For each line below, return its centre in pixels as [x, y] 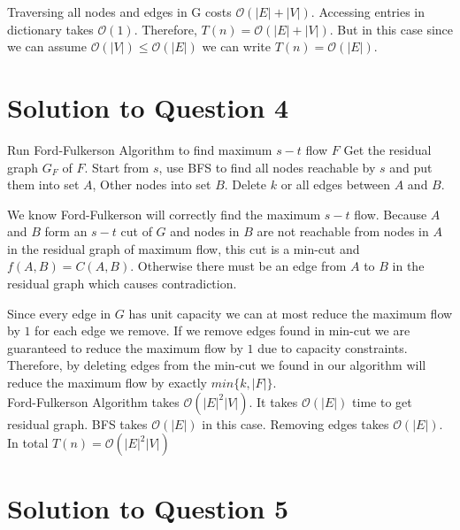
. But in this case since [391, 29]
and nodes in [205, 231]
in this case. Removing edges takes [295, 423]
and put [411, 167]
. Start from [117, 167]
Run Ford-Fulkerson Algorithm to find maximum [140, 149]
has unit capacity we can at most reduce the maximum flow [291, 313]
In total [28, 443]
